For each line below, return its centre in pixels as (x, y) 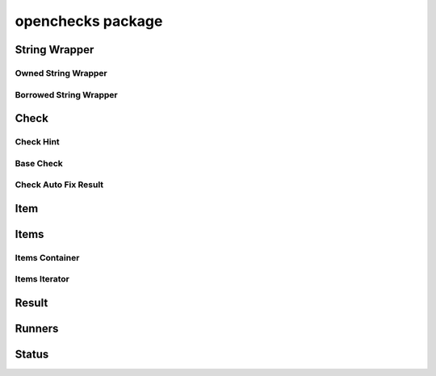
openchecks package (89, 21)
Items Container (47, 257)
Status (32, 354)
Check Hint (37, 142)
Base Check (39, 163)
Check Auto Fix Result (59, 185)
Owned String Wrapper (61, 73)
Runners (37, 328)
